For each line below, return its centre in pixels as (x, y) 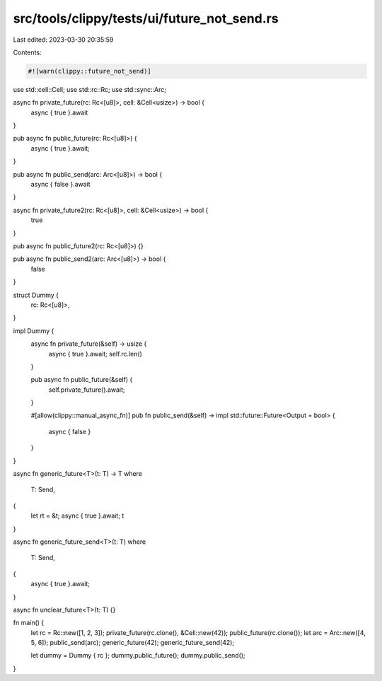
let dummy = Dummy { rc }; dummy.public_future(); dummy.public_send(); (138, 656)
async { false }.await (61, 185)
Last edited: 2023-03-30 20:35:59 (63, 40)
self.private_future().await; (87, 390)
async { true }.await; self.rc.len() (95, 354)
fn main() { (29, 623)
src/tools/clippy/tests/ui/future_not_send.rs (146, 18)
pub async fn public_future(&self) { (82, 380)
